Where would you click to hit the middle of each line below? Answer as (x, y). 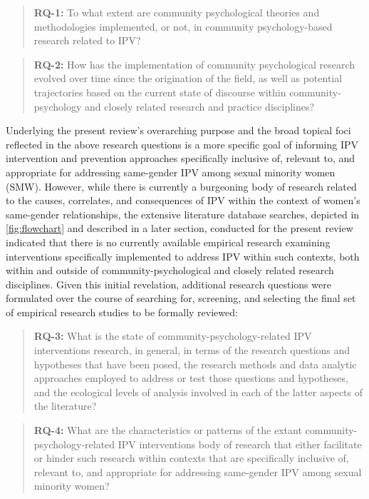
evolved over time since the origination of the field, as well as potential (188, 78)
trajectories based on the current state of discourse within (160, 92)
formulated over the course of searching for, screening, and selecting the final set (181, 298)
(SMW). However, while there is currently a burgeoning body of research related (181, 186)
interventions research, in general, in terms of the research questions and (192, 350)
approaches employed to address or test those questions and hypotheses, (191, 378)
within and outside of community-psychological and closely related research (170, 270)
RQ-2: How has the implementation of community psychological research (194, 64)
